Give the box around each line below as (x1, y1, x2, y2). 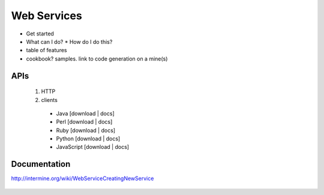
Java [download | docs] (56, 110, 115, 117)
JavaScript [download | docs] (56, 143, 129, 151)
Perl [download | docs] (56, 118, 113, 125)
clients (41, 96, 58, 103)
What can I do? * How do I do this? (26, 38, 113, 45)
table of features (26, 47, 67, 54)
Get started (26, 30, 54, 37)
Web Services (11, 9, 82, 22)
